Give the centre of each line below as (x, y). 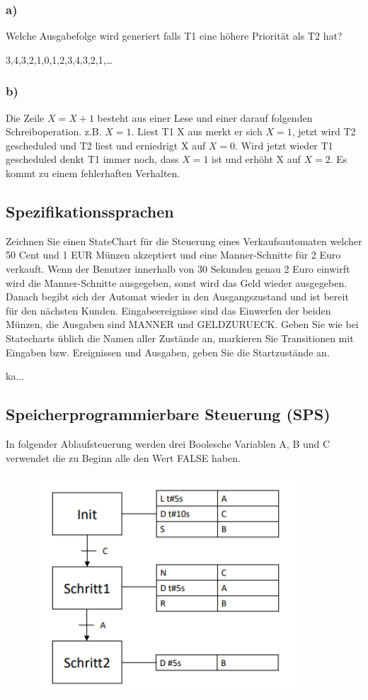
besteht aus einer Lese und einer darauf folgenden (205, 117)
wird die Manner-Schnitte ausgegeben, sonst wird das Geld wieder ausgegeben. (177, 282)
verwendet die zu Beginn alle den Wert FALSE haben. (123, 457)
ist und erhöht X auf (256, 159)
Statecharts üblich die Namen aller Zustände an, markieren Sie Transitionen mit (180, 338)
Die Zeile (25, 117)
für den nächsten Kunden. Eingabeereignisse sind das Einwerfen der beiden (168, 310)
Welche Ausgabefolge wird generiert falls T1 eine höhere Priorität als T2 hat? (174, 36)
